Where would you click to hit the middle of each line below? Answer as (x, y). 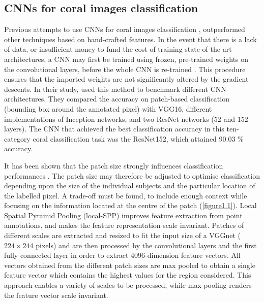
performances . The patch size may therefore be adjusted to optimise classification (132, 175)
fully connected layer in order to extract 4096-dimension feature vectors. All (122, 255)
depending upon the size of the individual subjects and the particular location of (130, 186)
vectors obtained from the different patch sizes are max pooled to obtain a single (130, 265)
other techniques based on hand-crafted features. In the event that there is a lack (130, 39)
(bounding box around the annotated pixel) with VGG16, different (108, 108)
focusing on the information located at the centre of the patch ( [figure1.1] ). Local (130, 205)
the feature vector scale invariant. (56, 295)
